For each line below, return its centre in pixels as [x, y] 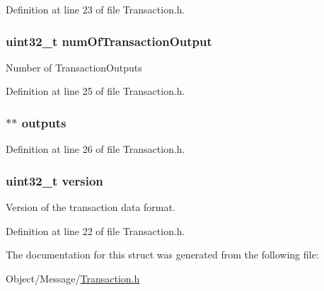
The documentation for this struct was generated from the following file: [162, 255]
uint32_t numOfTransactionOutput [109, 41]
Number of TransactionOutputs [74, 67]
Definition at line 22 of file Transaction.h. [96, 230]
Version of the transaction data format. [91, 207]
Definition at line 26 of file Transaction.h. [96, 149]
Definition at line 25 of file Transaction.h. [96, 91]
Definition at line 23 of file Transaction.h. [96, 9]
